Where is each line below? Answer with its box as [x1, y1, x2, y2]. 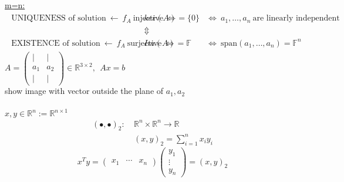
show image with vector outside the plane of [5, 85, 164, 97]
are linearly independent [252, 14, 340, 23]
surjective [127, 39, 162, 48]
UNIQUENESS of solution [11, 14, 106, 23]
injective [133, 14, 164, 23]
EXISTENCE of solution [11, 39, 100, 48]
